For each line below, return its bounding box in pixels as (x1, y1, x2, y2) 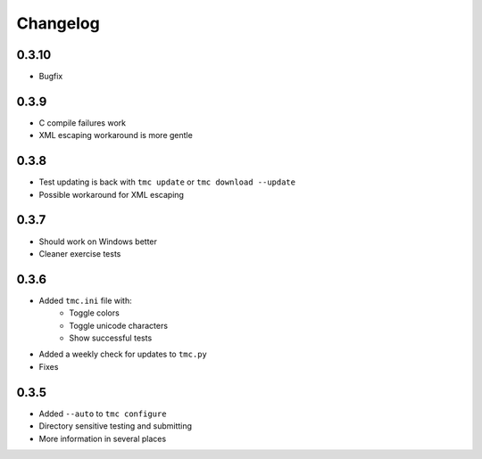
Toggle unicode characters (69, 320, 169, 331)
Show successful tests (69, 332, 153, 343)
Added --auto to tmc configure (38, 408, 167, 419)
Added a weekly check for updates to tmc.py (38, 348, 207, 360)
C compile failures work (38, 117, 127, 128)
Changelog (16, 13, 100, 33)
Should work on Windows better (38, 236, 158, 247)
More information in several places (38, 433, 167, 444)
